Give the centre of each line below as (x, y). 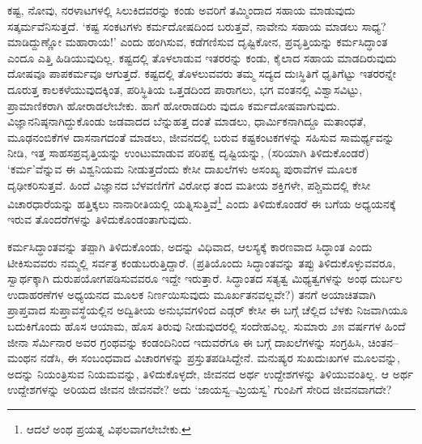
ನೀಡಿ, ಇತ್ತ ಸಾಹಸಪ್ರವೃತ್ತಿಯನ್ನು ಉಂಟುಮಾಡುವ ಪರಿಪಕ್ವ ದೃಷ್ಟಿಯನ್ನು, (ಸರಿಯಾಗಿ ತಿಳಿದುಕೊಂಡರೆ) (188, 153)
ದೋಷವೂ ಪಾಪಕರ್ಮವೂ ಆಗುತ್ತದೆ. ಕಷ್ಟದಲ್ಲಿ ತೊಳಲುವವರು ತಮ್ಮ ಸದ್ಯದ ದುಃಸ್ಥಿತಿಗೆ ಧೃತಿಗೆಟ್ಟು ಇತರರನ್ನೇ (202, 73)
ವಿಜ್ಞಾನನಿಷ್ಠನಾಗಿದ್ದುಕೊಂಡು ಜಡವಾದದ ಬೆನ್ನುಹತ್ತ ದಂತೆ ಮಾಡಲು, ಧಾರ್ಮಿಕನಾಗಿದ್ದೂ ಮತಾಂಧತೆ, (187, 121)
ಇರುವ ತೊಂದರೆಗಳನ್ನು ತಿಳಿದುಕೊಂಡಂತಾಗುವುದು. (100, 219)
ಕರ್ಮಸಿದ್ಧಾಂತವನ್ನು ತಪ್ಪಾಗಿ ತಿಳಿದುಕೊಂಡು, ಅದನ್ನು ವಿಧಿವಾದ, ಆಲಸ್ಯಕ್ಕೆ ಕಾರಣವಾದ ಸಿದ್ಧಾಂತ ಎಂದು (190, 246)
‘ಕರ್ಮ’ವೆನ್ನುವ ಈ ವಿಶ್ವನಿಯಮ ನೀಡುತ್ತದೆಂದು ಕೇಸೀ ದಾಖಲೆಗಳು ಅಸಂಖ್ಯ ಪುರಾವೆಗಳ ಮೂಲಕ (183, 168)
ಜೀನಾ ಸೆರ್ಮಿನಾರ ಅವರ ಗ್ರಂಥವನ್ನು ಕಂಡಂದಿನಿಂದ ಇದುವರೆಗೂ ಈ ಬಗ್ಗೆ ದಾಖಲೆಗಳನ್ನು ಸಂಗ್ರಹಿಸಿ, (186, 342)
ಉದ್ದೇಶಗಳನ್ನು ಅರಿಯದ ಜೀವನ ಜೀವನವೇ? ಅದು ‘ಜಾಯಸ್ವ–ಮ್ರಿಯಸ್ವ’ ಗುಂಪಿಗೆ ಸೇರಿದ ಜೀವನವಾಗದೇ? (200, 389)
